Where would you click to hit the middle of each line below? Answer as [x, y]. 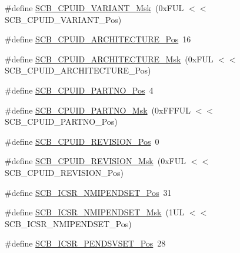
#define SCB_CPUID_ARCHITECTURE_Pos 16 [98, 39]
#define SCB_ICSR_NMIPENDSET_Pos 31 [88, 192]
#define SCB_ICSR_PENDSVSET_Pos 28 [85, 243]
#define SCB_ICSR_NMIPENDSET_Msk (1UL [95, 212]
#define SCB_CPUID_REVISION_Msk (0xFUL [95, 161]
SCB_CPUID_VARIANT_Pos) [63, 19]
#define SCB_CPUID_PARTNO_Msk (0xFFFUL [98, 110]
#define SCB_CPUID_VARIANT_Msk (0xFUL [94, 8]
